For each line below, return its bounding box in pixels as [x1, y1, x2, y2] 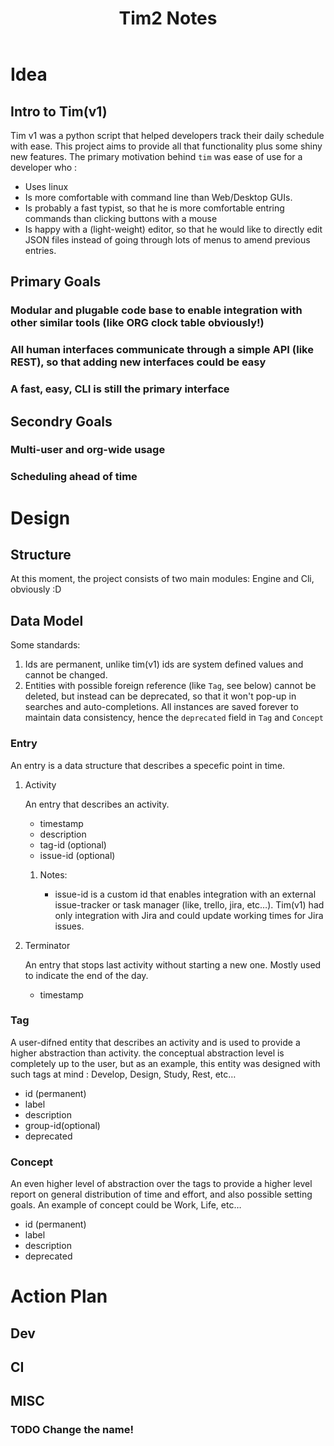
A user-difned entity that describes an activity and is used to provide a [10, 1036, 301, 1048]
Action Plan [10, 1285, 108, 1308]
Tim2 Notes [118, 7, 218, 30]
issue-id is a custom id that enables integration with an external [54, 888, 317, 900]
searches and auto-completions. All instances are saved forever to [24, 701, 299, 713]
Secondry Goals [10, 413, 113, 430]
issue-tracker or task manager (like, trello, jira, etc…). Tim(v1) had [54, 898, 325, 911]
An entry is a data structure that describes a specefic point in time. [10, 759, 286, 771]
